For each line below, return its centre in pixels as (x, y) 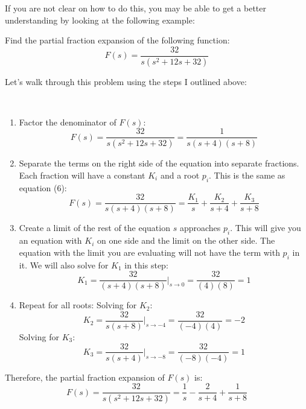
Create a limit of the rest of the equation (94, 228)
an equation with (50, 240)
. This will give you (266, 228)
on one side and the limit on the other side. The (186, 240)
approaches (200, 228)
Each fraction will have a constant (82, 175)
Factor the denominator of (68, 122)
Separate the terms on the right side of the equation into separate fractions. (159, 163)
